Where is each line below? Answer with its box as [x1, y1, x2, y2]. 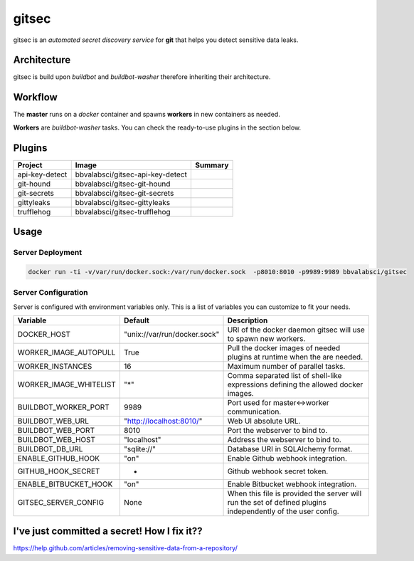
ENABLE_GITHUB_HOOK [17, 453, 100, 463]
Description [227, 315, 268, 325]
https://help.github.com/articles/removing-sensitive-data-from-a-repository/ [13, 544, 238, 552]
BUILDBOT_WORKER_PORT [17, 402, 110, 412]
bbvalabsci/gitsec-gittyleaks [75, 197, 171, 207]
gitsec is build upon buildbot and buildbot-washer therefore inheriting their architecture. [13, 73, 271, 81]
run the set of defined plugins [227, 497, 327, 507]
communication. [227, 407, 282, 416]
